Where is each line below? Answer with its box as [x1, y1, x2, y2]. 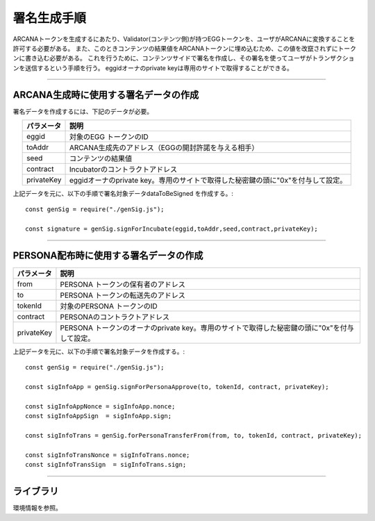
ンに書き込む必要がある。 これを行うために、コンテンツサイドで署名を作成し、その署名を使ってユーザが [12, 54, 312, 63]
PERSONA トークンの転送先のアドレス [60, 290, 185, 300]
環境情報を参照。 [12, 504, 62, 512]
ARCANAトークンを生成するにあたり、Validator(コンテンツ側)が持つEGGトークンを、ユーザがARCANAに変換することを [12, 35, 356, 43]
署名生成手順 [12, 10, 87, 26]
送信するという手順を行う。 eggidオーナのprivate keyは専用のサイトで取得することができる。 [24, 63, 293, 72]
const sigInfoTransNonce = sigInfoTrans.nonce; [25, 452, 190, 458]
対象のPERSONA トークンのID [60, 301, 158, 311]
